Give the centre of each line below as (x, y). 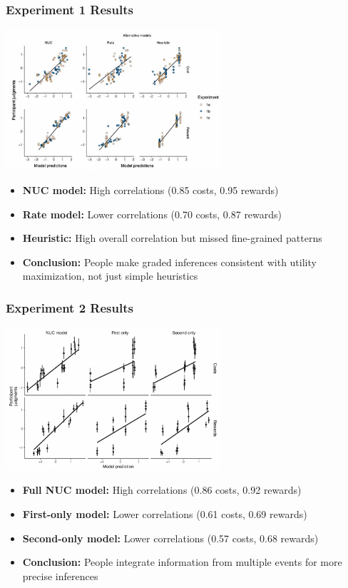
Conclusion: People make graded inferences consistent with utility (169, 262)
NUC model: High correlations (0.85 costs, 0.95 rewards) (150, 190)
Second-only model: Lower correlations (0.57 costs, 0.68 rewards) (170, 538)
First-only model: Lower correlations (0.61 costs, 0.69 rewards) (165, 514)
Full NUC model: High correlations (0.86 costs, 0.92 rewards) (162, 490)
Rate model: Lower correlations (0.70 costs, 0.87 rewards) (152, 214)
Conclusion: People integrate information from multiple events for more (182, 562)
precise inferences (60, 576)
